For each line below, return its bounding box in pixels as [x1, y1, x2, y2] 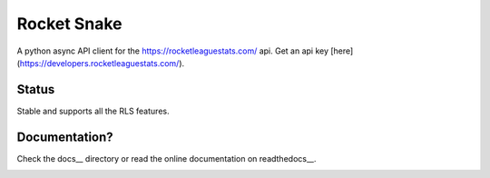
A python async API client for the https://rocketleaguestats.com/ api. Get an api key [16, 45, 329, 56]
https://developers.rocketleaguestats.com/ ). [19, 57, 185, 68]
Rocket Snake [16, 14, 122, 34]
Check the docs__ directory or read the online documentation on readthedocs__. [16, 153, 317, 163]
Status [16, 82, 55, 97]
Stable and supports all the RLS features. [16, 105, 170, 116]
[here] [329, 45, 354, 56]
